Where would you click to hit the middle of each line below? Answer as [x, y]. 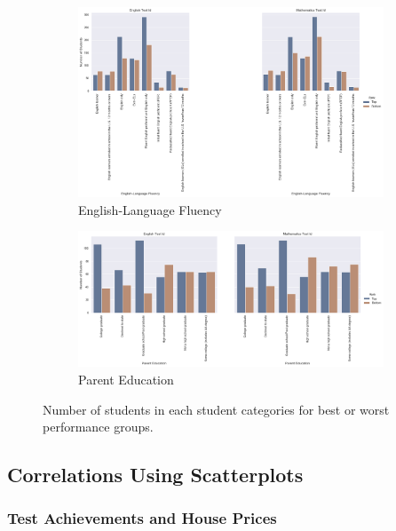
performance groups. [98, 427]
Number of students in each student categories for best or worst [216, 409]
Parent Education [126, 379]
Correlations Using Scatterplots [155, 475]
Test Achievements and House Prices [142, 518]
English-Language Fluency [150, 209]
